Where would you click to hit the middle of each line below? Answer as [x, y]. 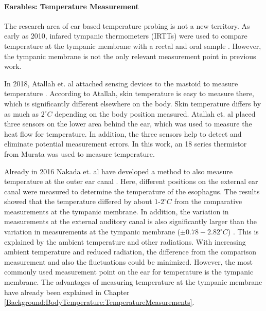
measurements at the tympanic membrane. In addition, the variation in [117, 211]
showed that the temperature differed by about [78, 201]
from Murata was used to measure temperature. [79, 153]
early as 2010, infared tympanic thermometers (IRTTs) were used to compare [126, 36]
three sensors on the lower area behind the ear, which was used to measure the [128, 124]
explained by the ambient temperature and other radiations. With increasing [125, 241]
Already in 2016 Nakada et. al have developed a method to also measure [118, 171]
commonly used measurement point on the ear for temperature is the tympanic [129, 272]
